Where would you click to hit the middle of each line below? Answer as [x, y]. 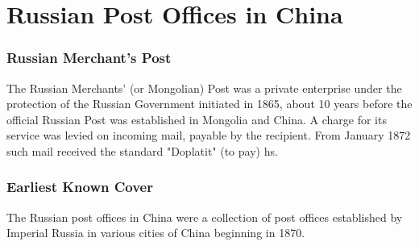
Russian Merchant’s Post [89, 58]
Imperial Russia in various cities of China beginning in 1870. [156, 233]
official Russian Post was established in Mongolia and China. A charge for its [197, 119]
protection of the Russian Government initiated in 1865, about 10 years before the [209, 104]
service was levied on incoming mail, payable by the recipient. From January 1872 [209, 135]
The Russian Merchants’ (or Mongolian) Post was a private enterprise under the [204, 88]
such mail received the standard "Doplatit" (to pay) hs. [142, 150]
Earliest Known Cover [80, 187]
